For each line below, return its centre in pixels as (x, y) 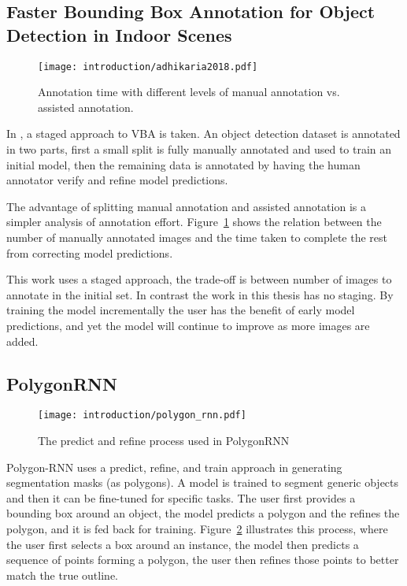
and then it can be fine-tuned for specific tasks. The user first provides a (181, 497)
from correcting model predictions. (90, 252)
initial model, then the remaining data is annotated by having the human (183, 164)
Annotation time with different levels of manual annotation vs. (189, 92)
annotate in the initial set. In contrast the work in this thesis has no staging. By (200, 294)
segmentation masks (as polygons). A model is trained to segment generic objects (203, 482)
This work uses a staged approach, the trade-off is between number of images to (199, 279)
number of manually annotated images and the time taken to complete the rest (197, 237)
